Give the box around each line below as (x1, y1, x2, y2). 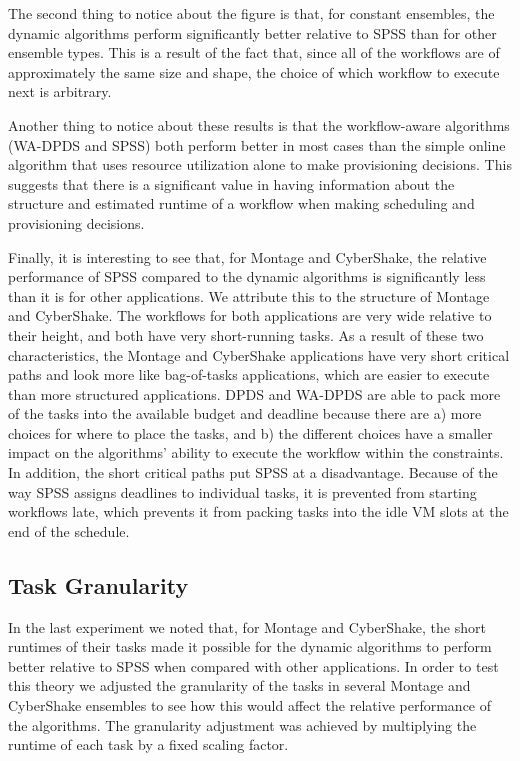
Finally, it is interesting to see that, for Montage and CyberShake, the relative (8, 246, 487, 267)
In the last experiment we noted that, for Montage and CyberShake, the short (8, 616, 486, 637)
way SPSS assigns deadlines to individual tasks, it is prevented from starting (8, 481, 477, 502)
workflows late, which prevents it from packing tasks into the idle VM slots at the (8, 501, 509, 522)
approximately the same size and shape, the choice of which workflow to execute (8, 61, 500, 82)
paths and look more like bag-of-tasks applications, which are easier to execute (8, 364, 490, 385)
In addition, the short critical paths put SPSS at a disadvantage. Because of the (8, 462, 498, 483)
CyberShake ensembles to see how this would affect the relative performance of (8, 695, 492, 716)
